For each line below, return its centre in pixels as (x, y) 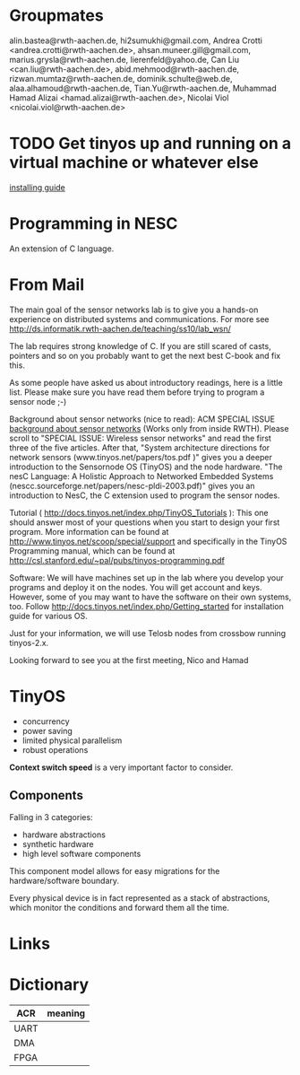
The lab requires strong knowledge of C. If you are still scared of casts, (140, 345)
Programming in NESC (94, 224)
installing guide (37, 187)
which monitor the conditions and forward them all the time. (120, 907)
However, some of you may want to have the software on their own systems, (150, 597)
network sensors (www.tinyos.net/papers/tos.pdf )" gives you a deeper (141, 457)
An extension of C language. (62, 249)
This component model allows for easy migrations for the (115, 870)
